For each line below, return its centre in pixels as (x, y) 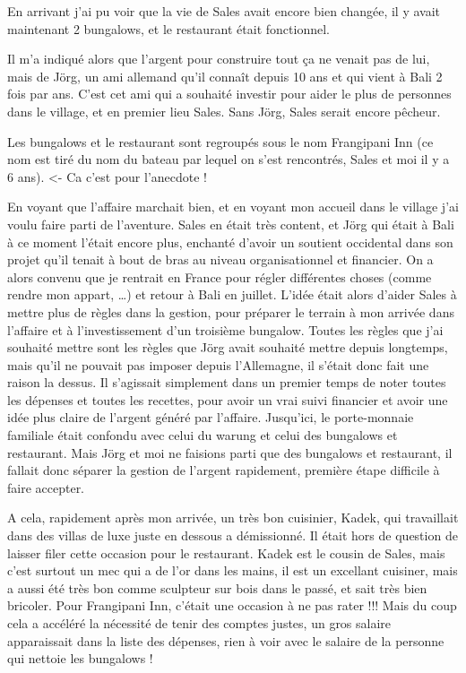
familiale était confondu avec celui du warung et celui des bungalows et (203, 435)
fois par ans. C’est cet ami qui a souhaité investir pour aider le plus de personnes (229, 94)
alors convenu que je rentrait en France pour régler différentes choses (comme (220, 276)
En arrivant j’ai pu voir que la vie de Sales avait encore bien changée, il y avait (224, 11)
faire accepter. (46, 487)
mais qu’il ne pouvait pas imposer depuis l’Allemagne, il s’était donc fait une (218, 364)
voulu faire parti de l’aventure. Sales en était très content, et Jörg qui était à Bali (231, 224)
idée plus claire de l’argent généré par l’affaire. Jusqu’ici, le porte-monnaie (211, 417)
